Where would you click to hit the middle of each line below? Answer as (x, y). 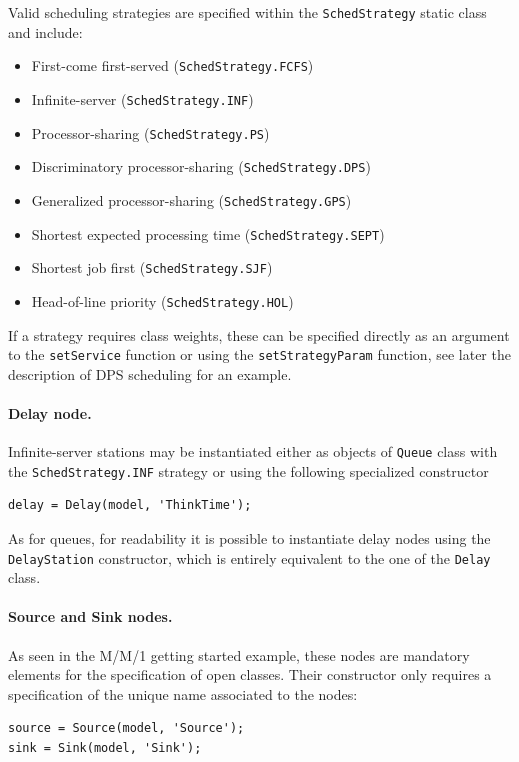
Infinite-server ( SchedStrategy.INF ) (142, 98)
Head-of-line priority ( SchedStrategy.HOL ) (162, 300)
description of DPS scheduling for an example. (150, 373)
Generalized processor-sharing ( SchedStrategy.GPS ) (191, 199)
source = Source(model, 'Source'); (126, 728)
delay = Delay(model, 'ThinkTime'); (130, 505)
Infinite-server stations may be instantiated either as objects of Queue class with (253, 451)
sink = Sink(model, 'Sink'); (105, 748)
